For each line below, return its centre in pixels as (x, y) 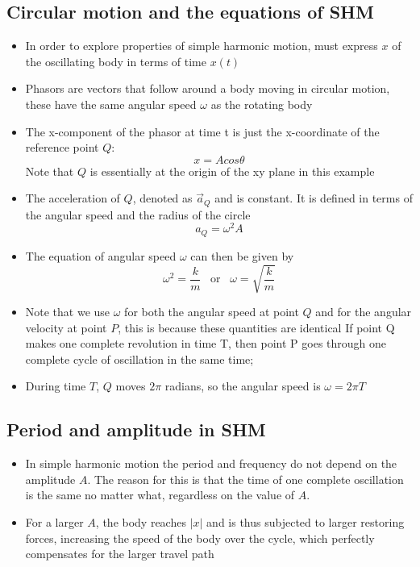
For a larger (54, 522)
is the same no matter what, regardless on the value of (160, 495)
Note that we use (68, 312)
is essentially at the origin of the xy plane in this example (232, 171)
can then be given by (242, 255)
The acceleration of (73, 198)
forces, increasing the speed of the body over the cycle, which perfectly (200, 538)
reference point (62, 147)
